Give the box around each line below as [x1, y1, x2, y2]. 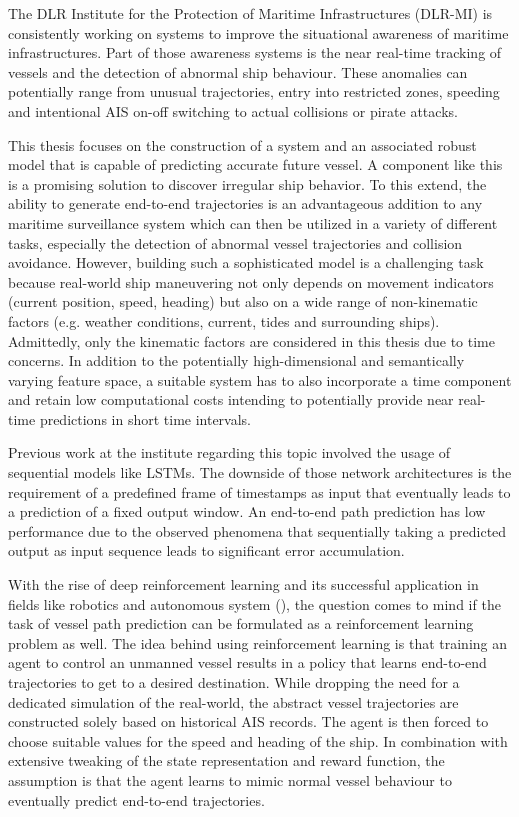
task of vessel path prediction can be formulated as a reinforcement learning [8, 613, 474, 634]
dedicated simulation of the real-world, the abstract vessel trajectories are [8, 691, 459, 712]
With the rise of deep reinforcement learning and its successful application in [8, 574, 479, 595]
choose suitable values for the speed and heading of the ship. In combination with [8, 730, 508, 751]
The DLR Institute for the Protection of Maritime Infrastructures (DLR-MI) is [8, 3, 493, 23]
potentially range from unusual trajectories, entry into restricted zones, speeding [8, 81, 500, 102]
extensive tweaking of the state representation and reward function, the [8, 750, 445, 771]
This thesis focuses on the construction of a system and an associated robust [8, 134, 477, 155]
